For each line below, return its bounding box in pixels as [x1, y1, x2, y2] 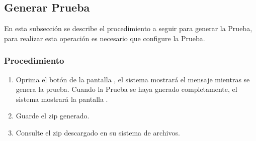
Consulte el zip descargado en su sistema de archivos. [16, 127, 180, 137]
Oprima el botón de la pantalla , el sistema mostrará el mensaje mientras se [16, 74, 250, 84]
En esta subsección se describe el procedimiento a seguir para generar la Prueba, [4, 23, 252, 34]
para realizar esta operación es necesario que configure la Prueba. [4, 33, 205, 43]
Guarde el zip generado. [16, 110, 90, 121]
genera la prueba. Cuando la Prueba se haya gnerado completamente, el [16, 84, 237, 94]
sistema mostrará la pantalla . [16, 93, 108, 104]
